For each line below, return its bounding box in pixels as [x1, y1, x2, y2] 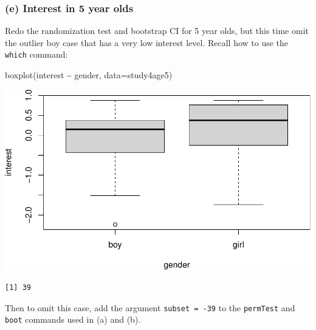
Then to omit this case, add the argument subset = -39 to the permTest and [5, 301, 295, 314]
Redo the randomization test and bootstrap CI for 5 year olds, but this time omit [5, 24, 309, 37]
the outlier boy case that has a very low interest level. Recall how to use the [5, 36, 289, 49]
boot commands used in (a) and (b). [5, 313, 141, 326]
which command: [5, 48, 68, 61]
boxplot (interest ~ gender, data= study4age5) [5, 69, 173, 81]
